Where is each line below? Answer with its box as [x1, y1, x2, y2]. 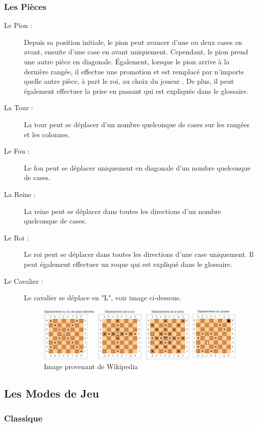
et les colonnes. [24, 129, 70, 139]
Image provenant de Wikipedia [44, 361, 138, 372]
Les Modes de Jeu [4, 386, 99, 401]
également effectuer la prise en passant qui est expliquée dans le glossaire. [24, 85, 249, 96]
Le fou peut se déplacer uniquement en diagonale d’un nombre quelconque [24, 162, 251, 173]
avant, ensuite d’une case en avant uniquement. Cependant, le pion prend [24, 46, 248, 57]
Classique [4, 412, 43, 424]
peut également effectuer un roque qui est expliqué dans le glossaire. [24, 258, 233, 269]
